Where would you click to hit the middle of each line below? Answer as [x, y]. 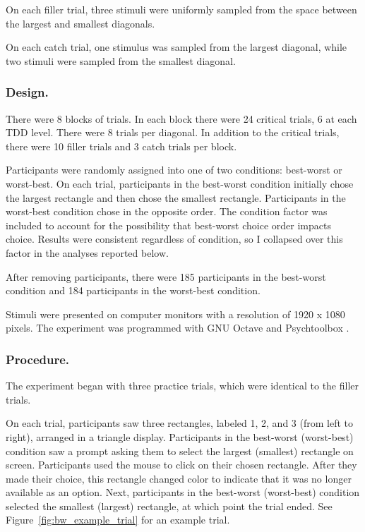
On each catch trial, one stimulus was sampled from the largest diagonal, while [176, 47]
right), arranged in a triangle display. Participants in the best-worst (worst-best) [180, 436]
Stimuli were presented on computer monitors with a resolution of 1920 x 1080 [175, 314]
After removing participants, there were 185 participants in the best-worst [166, 276]
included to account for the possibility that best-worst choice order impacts [168, 225]
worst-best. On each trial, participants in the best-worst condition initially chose [180, 183]
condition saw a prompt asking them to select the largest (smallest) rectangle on [180, 451]
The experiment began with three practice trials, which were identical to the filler [182, 386]
